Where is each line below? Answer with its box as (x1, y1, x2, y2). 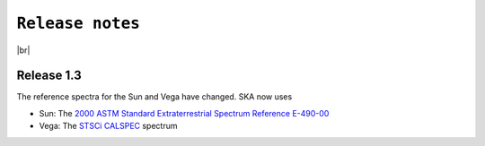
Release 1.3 (16, 68, 83, 83)
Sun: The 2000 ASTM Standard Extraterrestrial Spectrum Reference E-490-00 (39, 107, 330, 118)
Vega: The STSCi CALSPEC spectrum (39, 121, 178, 132)
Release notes (16, 13, 141, 33)
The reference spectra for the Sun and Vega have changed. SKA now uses (16, 91, 293, 102)
